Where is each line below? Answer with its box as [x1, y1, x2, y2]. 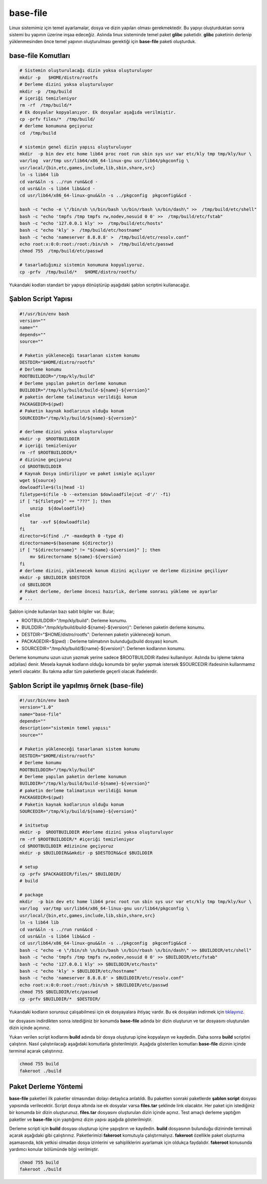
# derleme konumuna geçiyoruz [19, 123, 93, 129]
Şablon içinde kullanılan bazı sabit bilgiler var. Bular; [9, 608, 115, 614]
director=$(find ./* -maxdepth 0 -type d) [19, 533, 124, 539]
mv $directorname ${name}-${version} [30, 554, 122, 560]
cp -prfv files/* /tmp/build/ [19, 117, 96, 122]
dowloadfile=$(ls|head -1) [19, 484, 85, 490]
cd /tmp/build [19, 130, 56, 136]
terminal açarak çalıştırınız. [9, 1048, 64, 1054]
